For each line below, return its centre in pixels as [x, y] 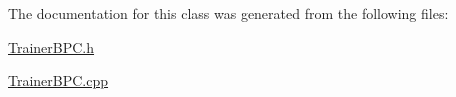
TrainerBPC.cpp [58, 80]
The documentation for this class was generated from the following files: [228, 13]
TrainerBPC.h [51, 46]
